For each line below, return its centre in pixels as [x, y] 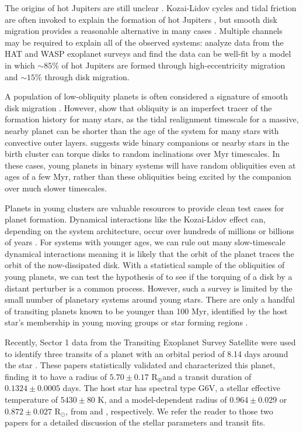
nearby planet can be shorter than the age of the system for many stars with [142, 130]
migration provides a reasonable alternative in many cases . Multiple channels [144, 31]
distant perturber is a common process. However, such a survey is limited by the [149, 288]
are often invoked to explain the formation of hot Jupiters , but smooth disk [141, 19]
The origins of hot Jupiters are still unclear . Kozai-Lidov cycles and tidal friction [151, 8]
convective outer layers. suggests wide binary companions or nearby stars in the [147, 142]
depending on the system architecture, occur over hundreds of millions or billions [149, 230]
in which [20, 65]
